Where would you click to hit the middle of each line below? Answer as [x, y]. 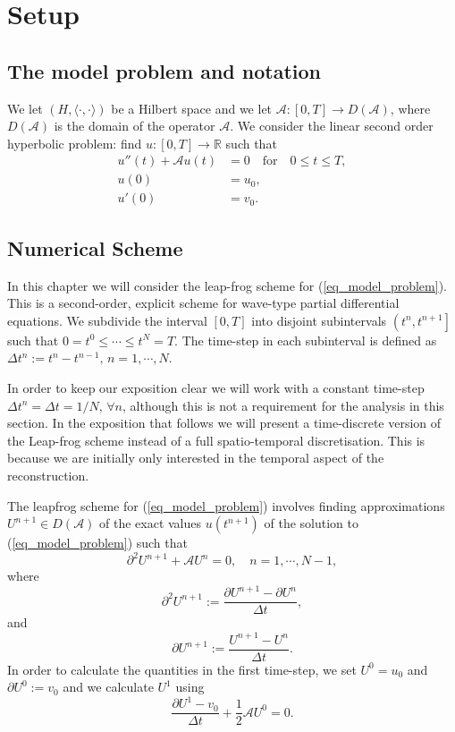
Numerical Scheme [95, 247]
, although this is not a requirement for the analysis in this [283, 405]
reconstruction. [48, 475]
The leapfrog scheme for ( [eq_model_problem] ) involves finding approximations [226, 505]
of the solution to [312, 523]
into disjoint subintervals [319, 320]
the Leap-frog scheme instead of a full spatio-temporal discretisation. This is [216, 440]
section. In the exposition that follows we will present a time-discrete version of [224, 423]
